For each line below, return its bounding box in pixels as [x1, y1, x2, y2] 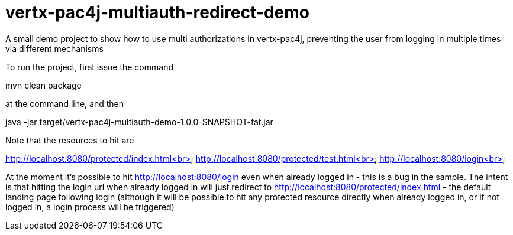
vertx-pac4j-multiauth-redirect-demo [5, 2, 309, 22]
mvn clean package [5, 80, 82, 90]
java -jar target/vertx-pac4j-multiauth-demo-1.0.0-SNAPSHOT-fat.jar [5, 116, 273, 127]
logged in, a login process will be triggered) [5, 201, 175, 212]
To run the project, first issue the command [5, 61, 173, 72]
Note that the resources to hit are [5, 135, 134, 145]
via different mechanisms [5, 43, 104, 54]
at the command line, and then [5, 98, 124, 109]
